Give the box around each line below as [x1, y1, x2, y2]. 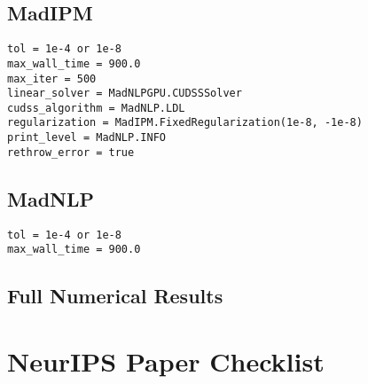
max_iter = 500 [7, 72, 97, 85]
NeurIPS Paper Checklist [7, 342, 325, 379]
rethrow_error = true [7, 145, 135, 159]
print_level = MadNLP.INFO [7, 131, 166, 145]
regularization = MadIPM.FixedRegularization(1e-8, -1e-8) [7, 116, 363, 129]
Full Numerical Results [7, 282, 223, 310]
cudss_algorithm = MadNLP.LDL [7, 101, 185, 114]
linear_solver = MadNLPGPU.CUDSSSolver [7, 87, 242, 100]
